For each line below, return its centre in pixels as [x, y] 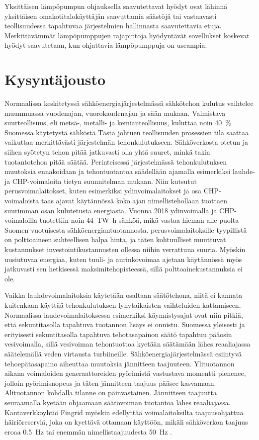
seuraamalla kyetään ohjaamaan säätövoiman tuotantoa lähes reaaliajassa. [118, 402]
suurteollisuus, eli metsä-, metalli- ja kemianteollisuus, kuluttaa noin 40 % [118, 123]
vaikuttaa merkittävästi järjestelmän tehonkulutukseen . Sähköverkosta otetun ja [127, 142]
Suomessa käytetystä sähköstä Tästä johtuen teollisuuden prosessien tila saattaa [127, 132]
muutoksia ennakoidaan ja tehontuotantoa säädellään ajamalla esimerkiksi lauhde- [130, 171]
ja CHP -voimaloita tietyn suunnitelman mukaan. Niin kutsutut [101, 181]
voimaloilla [21, 220]
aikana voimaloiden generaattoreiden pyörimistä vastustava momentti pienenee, [125, 373]
